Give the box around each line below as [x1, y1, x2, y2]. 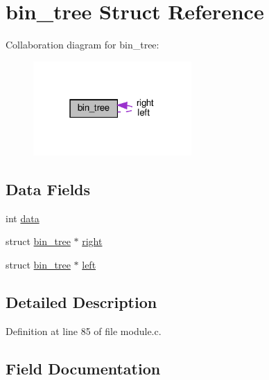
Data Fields [6, 178, 91, 199]
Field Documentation [6, 357, 161, 379]
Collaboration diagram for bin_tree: [6, 37, 159, 52]
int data [6, 210, 40, 225]
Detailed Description [6, 291, 157, 312]
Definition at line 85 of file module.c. [6, 323, 162, 338]
